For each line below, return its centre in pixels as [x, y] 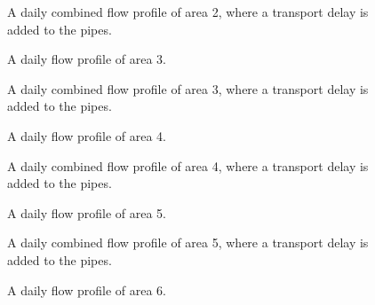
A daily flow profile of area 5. [87, 212]
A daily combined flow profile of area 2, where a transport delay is [188, 12]
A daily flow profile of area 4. [87, 135]
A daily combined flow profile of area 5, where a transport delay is [188, 242]
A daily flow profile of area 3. [87, 59]
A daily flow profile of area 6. [87, 289]
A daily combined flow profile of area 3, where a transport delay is [188, 88]
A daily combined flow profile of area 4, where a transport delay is [188, 165]
